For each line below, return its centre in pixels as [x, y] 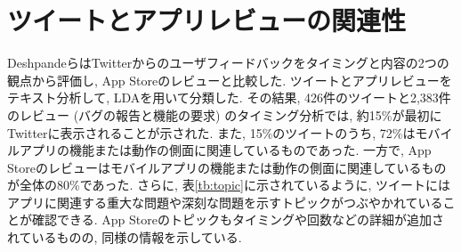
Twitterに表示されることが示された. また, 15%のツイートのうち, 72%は [211, 132]
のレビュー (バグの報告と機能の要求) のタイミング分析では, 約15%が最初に [225, 114]
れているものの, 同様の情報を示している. [125, 237]
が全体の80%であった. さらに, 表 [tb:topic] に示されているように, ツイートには [229, 185]
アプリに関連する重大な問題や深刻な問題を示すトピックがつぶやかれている [225, 202]
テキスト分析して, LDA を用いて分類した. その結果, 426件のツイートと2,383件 [229, 98]
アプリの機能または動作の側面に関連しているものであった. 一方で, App [225, 150]
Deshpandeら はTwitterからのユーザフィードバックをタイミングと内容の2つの [228, 63]
